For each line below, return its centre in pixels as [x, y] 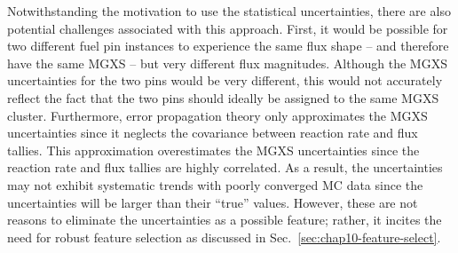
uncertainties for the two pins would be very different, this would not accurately [225, 80]
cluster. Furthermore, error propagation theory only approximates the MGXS [217, 115]
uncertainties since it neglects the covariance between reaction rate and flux [213, 133]
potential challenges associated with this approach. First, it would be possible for [228, 28]
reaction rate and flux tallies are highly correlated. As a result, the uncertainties [225, 167]
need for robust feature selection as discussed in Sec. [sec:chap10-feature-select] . [224, 237]
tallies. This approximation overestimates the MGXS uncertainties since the [213, 150]
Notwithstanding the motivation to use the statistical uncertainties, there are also [229, 11]
